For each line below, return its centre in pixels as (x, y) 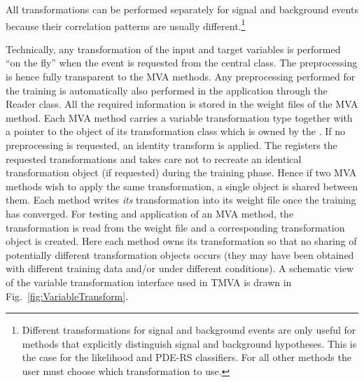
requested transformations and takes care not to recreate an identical (154, 158)
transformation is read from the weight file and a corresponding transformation (175, 227)
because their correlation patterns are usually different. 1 (126, 24)
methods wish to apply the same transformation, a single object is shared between (182, 186)
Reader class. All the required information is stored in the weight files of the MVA (182, 104)
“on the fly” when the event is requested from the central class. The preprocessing (182, 63)
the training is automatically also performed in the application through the (167, 90)
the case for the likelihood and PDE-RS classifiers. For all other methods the (187, 357)
